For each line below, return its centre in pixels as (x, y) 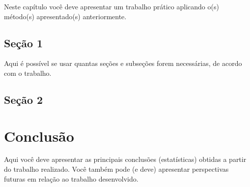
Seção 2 (24, 99)
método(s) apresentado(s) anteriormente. (65, 16)
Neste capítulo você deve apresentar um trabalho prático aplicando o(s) (111, 6)
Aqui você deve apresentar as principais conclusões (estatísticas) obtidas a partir (125, 159)
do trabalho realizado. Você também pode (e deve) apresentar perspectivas (116, 169)
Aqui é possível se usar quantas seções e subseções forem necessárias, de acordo (123, 63)
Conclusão (39, 136)
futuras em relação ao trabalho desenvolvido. (71, 178)
